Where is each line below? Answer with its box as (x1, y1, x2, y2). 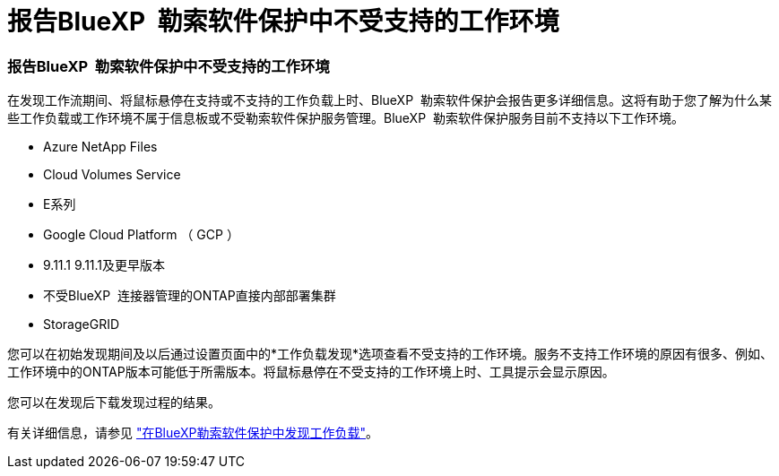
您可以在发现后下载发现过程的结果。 (7, 394, 221, 411)
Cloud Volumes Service (43, 167, 181, 183)
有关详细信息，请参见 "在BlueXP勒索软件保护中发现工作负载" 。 (7, 425, 379, 441)
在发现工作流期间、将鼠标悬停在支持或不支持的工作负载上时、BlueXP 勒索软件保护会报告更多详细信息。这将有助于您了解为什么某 (7, 92, 772, 108)
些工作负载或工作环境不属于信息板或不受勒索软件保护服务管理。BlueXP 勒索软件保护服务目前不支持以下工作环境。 (7, 110, 684, 126)
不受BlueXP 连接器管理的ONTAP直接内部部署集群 (43, 288, 336, 304)
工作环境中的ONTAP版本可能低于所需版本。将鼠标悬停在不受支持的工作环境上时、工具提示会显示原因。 (7, 364, 615, 380)
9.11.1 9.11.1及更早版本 (43, 257, 166, 273)
